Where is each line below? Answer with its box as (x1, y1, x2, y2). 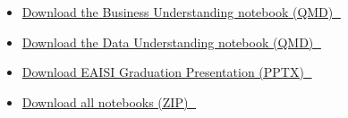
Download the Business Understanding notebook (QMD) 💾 (21, 3, 341, 21)
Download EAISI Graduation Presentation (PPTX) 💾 (21, 63, 312, 81)
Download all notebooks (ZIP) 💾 (21, 92, 196, 111)
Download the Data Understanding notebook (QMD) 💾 (21, 32, 321, 51)
